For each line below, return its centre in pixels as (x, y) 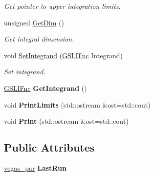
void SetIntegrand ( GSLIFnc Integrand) (63, 55)
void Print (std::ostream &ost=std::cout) (66, 121)
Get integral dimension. (39, 39)
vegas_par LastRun (35, 167)
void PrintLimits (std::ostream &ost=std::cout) (77, 104)
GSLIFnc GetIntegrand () (45, 88)
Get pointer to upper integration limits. (62, 6)
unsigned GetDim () (34, 22)
